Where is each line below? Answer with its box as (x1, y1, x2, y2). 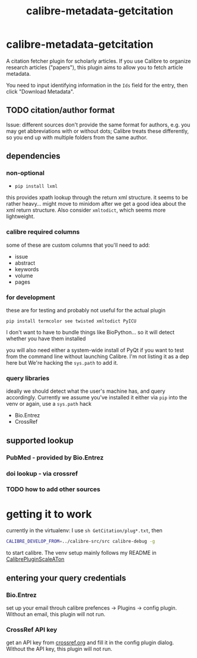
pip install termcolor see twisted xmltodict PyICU (6, 318, 136, 324)
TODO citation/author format (6, 105, 115, 116)
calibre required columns (6, 228, 80, 236)
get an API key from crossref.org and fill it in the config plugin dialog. (6, 639, 174, 646)
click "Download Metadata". (6, 88, 74, 95)
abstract (14, 259, 36, 266)
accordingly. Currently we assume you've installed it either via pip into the (6, 394, 188, 401)
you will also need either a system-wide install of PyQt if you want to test (6, 347, 184, 354)
